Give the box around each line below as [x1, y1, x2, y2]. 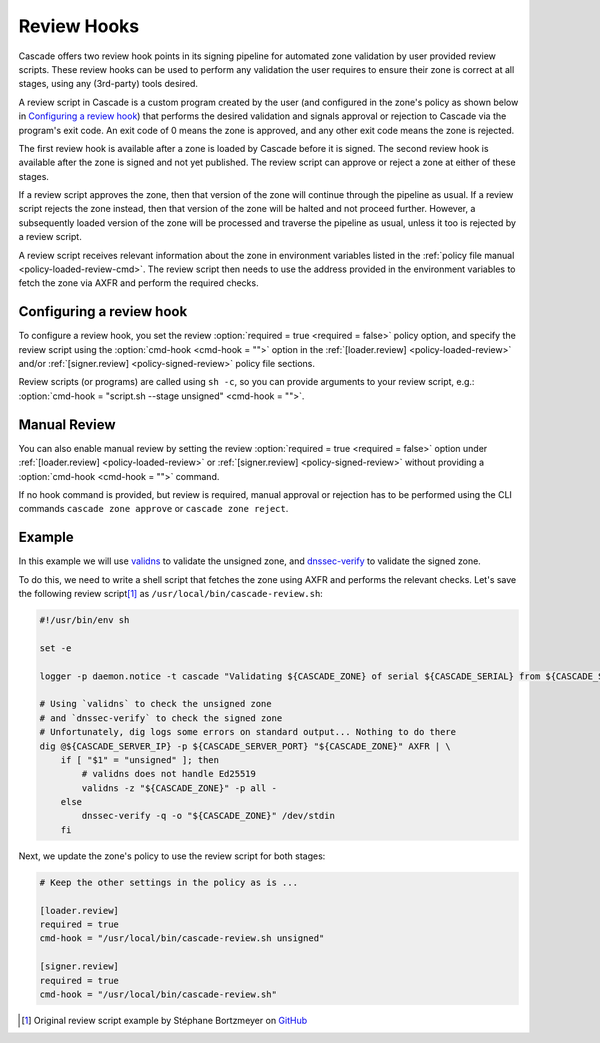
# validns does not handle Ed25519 [81, 768, 257, 780]
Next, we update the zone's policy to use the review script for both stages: [18, 850, 326, 862]
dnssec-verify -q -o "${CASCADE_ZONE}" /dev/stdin [81, 810, 335, 822]
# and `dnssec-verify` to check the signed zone [39, 712, 283, 724]
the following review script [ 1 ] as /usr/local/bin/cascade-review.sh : [18, 588, 324, 600]
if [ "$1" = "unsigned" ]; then [60, 754, 220, 765]
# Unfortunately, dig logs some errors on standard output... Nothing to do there [39, 726, 457, 738]
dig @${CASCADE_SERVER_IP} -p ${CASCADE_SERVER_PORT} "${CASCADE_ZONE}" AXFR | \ [39, 740, 452, 752]
